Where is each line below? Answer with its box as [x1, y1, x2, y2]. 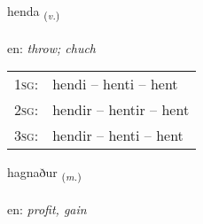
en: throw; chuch [7, 38, 97, 57]
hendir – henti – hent [52, 125, 183, 146]
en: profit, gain [7, 200, 87, 219]
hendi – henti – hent [52, 73, 178, 95]
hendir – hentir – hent [52, 99, 190, 120]
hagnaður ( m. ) [7, 163, 82, 184]
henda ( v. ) [7, 2, 60, 22]
